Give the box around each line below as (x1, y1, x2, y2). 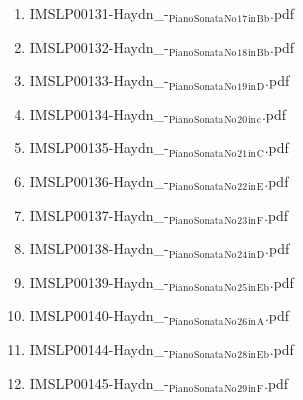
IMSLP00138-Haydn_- (29, 238, 169, 259)
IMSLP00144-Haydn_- (29, 338, 169, 359)
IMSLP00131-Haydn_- (29, 3, 169, 23)
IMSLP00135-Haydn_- (29, 137, 169, 158)
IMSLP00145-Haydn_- (29, 372, 169, 393)
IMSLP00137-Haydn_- (29, 204, 169, 225)
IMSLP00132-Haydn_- (29, 36, 169, 57)
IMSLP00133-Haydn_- (29, 70, 169, 91)
